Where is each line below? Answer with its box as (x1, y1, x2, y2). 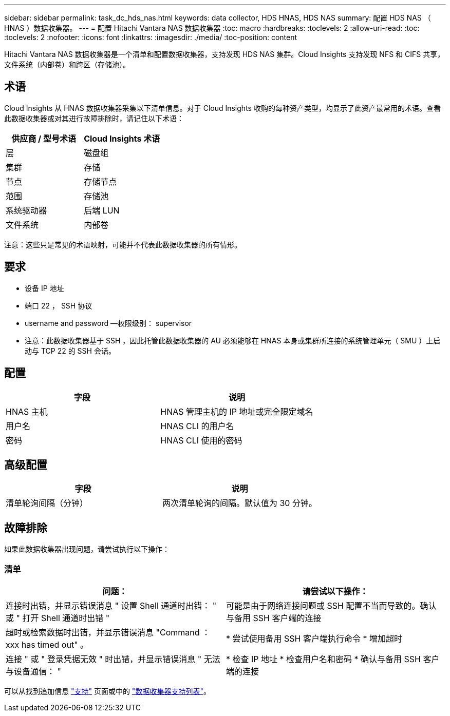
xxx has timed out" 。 (6, 639, 89, 650)
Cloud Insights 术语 (84, 133, 160, 144)
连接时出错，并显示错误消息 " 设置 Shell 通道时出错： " (6, 600, 217, 611)
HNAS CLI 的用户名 (160, 420, 234, 431)
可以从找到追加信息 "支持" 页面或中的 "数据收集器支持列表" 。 (4, 686, 211, 695)
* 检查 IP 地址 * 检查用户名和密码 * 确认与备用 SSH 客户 (226, 653, 440, 664)
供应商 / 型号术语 (11, 133, 76, 144)
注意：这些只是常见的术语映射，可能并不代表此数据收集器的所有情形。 (4, 240, 241, 249)
